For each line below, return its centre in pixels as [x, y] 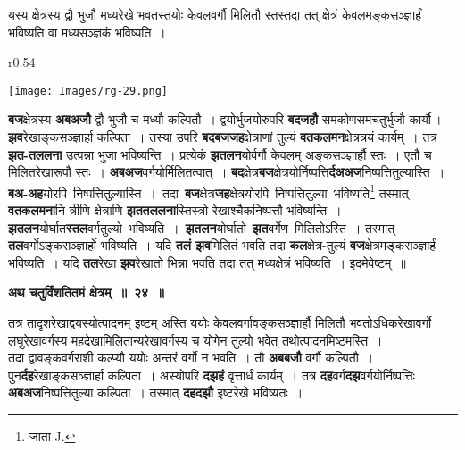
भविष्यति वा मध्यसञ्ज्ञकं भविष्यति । [87, 32]
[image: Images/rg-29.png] [88, 91]
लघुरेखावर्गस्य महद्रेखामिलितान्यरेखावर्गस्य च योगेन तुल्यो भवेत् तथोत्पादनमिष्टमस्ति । [195, 340]
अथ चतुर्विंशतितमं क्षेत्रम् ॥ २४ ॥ [86, 292]
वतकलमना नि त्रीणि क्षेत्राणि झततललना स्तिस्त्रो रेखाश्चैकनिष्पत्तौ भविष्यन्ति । [175, 210]
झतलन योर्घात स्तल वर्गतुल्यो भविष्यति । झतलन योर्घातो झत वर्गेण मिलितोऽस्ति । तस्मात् [202, 227]
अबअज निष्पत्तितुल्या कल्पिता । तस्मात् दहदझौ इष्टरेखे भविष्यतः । [156, 392]
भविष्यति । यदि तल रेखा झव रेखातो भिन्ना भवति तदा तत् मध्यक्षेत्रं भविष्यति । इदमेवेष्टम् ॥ [207, 262]
